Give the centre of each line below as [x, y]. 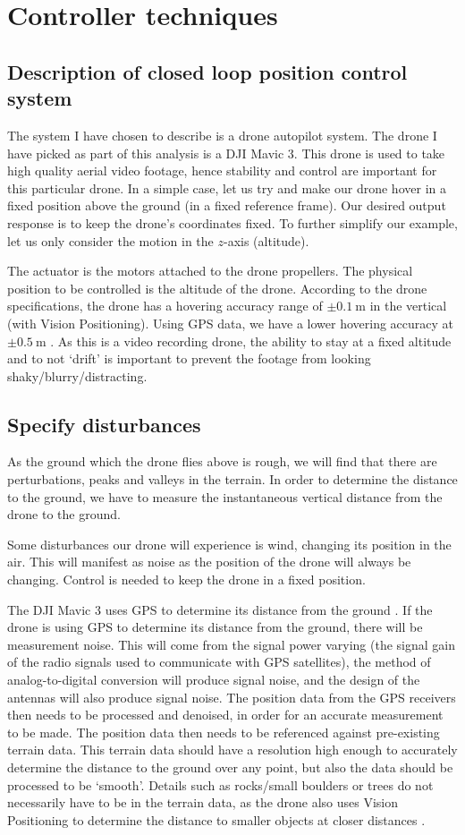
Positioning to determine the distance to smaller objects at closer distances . [216, 819]
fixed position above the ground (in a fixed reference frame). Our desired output [227, 205]
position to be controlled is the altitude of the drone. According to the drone [217, 288]
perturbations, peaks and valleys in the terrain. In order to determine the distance [232, 479]
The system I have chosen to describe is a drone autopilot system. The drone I [222, 135]
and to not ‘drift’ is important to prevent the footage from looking [189, 358]
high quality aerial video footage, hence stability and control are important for [222, 170]
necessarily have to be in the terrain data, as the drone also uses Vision [203, 802]
